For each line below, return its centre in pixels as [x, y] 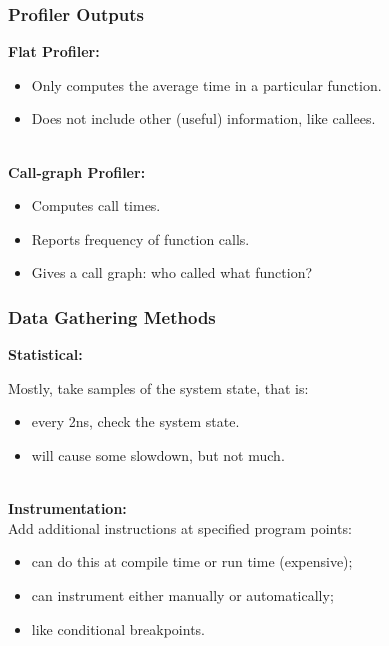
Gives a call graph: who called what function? [172, 272]
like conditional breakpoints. [118, 628]
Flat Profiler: [54, 51]
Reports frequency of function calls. [140, 238]
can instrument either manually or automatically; [182, 594]
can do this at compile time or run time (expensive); [192, 561]
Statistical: [45, 354]
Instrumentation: [67, 508]
